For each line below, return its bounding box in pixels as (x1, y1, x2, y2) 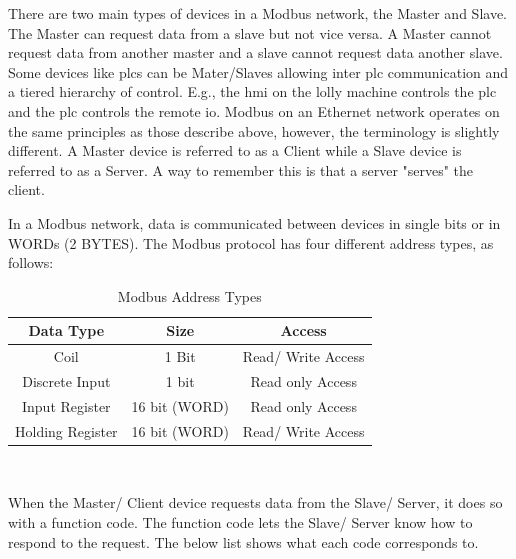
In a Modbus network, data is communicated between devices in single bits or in (8, 212, 501, 233)
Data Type (28, 320, 105, 341)
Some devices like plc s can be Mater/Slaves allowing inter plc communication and (8, 61, 509, 82)
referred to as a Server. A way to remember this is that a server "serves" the (8, 159, 474, 180)
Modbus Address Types (117, 285, 262, 306)
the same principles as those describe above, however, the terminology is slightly (8, 120, 500, 141)
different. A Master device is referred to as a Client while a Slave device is (8, 140, 462, 161)
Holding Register (15, 420, 118, 441)
